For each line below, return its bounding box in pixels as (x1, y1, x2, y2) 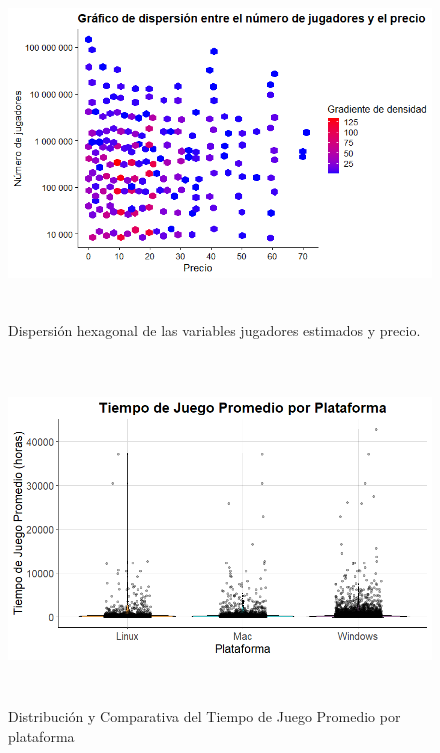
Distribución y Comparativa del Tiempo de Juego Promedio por (8, 706, 401, 727)
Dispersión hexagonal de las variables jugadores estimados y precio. (8, 320, 421, 341)
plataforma (8, 725, 75, 746)
